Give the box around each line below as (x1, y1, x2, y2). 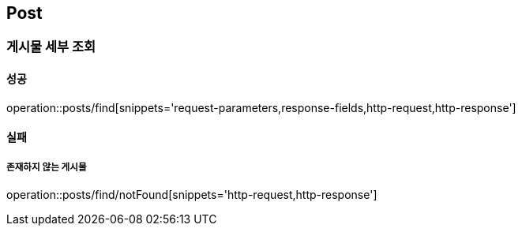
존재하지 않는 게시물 (6, 161, 87, 173)
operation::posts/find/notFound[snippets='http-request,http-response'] (6, 188, 377, 202)
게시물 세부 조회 (6, 39, 96, 55)
